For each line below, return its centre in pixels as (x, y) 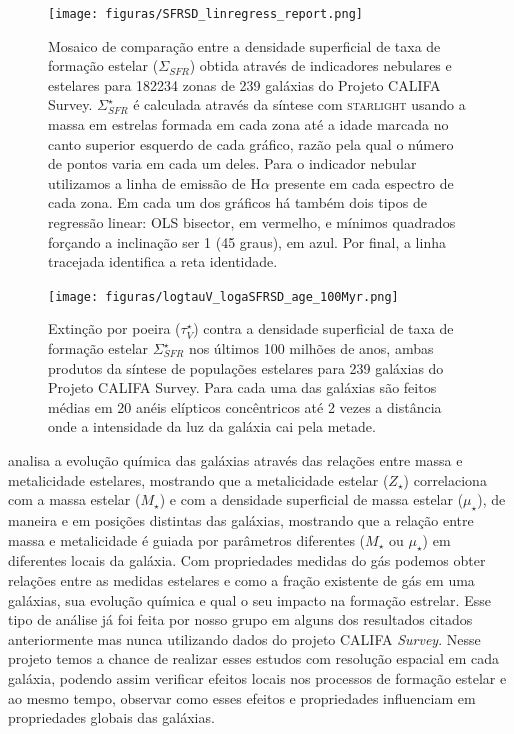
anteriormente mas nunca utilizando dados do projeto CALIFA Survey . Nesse (244, 638)
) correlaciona (445, 479)
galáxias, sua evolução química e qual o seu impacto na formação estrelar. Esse (249, 599)
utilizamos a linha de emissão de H (154, 182)
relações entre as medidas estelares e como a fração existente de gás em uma (241, 579)
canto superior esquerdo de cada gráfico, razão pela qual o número (251, 143)
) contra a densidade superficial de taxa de (323, 328)
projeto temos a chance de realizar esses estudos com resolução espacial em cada (254, 658)
